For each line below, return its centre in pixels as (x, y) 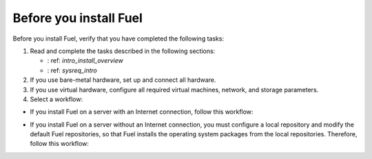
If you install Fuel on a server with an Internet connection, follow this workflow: (142, 112)
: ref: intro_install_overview (85, 61)
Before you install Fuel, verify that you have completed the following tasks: (118, 39)
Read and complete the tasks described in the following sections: (123, 51)
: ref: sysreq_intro (72, 70)
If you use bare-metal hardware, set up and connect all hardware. (123, 80)
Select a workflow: (56, 99)
